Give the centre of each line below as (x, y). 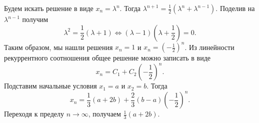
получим (35, 19)
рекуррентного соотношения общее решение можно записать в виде (107, 58)
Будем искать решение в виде (49, 8)
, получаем (104, 114)
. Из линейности (209, 47)
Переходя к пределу (34, 114)
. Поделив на (235, 8)
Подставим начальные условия (50, 86)
